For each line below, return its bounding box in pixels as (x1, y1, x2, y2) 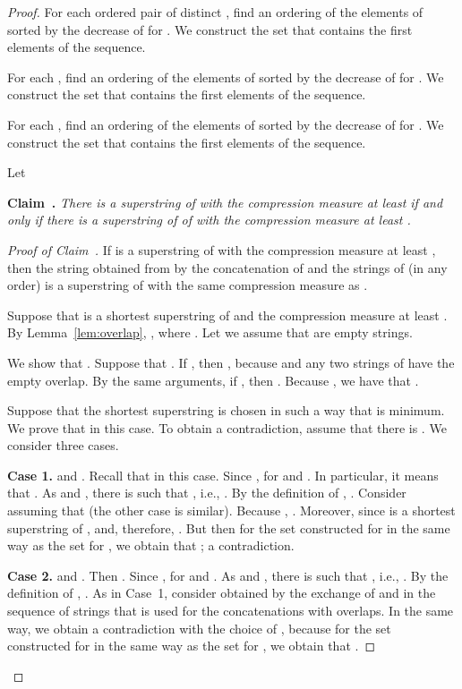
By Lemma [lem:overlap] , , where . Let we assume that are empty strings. (7, 323, 413, 342)
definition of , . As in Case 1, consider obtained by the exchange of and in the (7, 583, 436, 602)
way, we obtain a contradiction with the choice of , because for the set (7, 618, 391, 637)
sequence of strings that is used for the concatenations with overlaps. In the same (7, 601, 454, 620)
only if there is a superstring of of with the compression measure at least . (7, 210, 411, 229)
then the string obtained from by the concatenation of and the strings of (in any (7, 258, 448, 276)
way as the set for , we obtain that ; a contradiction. (7, 536, 295, 555)
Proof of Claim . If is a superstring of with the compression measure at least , (7, 240, 436, 259)
